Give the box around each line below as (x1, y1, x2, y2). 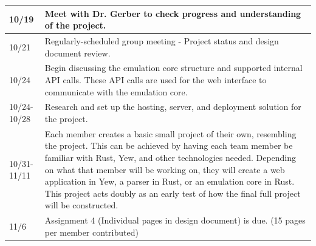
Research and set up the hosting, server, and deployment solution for (44, 100, 301, 113)
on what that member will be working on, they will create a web (44, 163, 285, 176)
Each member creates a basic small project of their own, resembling (44, 127, 297, 140)
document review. (44, 46, 111, 59)
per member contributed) (44, 225, 139, 238)
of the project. (44, 19, 106, 32)
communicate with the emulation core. (44, 85, 188, 98)
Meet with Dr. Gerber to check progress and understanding (44, 7, 301, 19)
